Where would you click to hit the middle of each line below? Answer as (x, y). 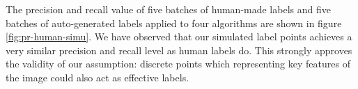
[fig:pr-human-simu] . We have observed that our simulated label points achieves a (179, 37)
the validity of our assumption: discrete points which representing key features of (178, 64)
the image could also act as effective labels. (98, 77)
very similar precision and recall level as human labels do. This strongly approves (179, 50)
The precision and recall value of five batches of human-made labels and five (168, 9)
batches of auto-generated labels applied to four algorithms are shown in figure (174, 23)
